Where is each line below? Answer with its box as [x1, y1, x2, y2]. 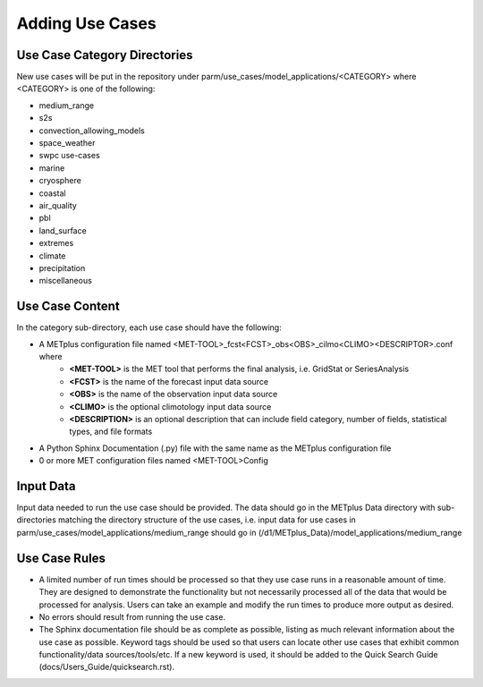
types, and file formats [69, 426, 153, 437]
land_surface [38, 225, 87, 236]
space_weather [38, 138, 96, 148]
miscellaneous [38, 276, 93, 286]
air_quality [38, 199, 78, 210]
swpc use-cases [38, 150, 100, 161]
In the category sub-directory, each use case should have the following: [16, 322, 282, 333]
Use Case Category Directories [16, 47, 193, 63]
